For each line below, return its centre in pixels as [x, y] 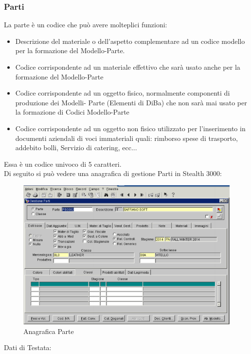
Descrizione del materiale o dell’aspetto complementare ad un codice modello [130, 41]
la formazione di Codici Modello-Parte [72, 112]
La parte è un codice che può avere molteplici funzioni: [86, 25]
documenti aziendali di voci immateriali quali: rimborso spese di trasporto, [126, 138]
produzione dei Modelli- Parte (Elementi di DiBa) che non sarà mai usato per [131, 102]
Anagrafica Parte [49, 331]
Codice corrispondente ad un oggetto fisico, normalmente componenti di [123, 93]
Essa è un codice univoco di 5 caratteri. [63, 164]
